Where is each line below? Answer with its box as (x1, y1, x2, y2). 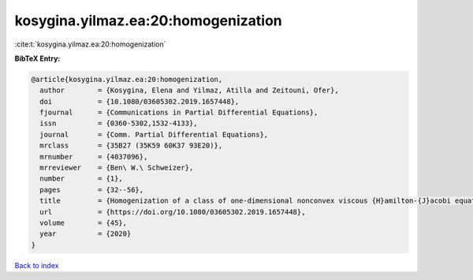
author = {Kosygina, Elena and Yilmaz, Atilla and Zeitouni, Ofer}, (39, 86, 339, 95)
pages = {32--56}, (39, 185, 144, 194)
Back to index (14, 260, 59, 270)
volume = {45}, (39, 218, 128, 227)
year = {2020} (39, 230, 132, 238)
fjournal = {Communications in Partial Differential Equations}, (39, 108, 318, 118)
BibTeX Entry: (14, 54, 61, 63)
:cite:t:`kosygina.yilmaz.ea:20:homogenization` (14, 39, 166, 49)
